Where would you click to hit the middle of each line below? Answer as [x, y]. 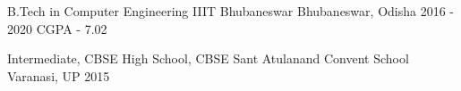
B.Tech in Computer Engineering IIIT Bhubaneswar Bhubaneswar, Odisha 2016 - [230, 11]
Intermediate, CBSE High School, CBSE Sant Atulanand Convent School [208, 58]
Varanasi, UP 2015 [59, 75]
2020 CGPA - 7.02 [57, 28]
